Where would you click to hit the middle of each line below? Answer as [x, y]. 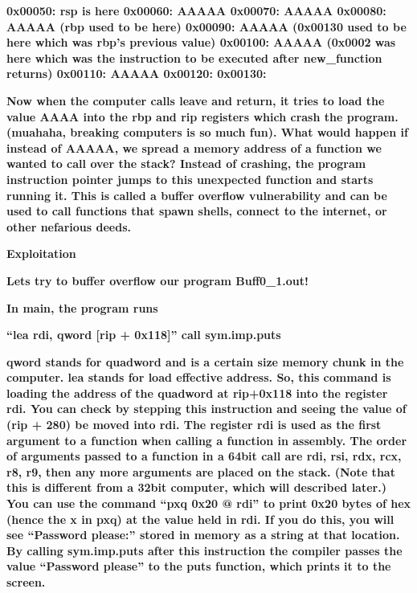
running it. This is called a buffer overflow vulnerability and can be [197, 195]
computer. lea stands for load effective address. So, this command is [199, 377]
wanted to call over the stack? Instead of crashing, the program [186, 164]
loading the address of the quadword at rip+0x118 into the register [197, 393]
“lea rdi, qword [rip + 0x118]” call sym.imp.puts [144, 335]
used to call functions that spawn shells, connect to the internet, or [197, 211]
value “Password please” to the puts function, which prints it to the [199, 566]
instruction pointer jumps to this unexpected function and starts [190, 179]
